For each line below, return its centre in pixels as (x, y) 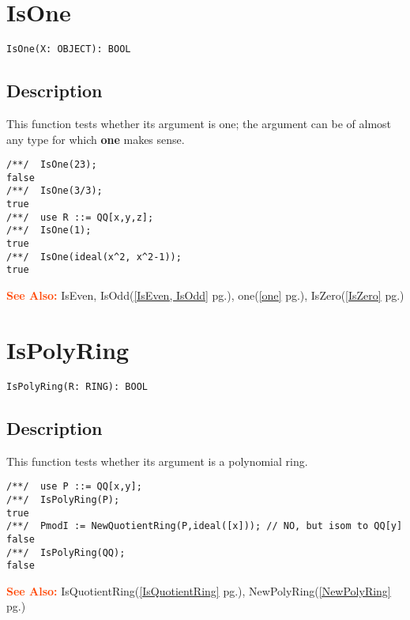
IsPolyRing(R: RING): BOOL (77, 386)
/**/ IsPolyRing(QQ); (66, 552)
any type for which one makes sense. (96, 139)
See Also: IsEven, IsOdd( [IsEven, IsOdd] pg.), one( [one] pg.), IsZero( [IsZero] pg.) (205, 295)
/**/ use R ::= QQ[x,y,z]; (80, 217)
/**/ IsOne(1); (49, 231)
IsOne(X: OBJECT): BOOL (69, 49)
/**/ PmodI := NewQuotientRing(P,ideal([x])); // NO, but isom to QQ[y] (205, 526)
